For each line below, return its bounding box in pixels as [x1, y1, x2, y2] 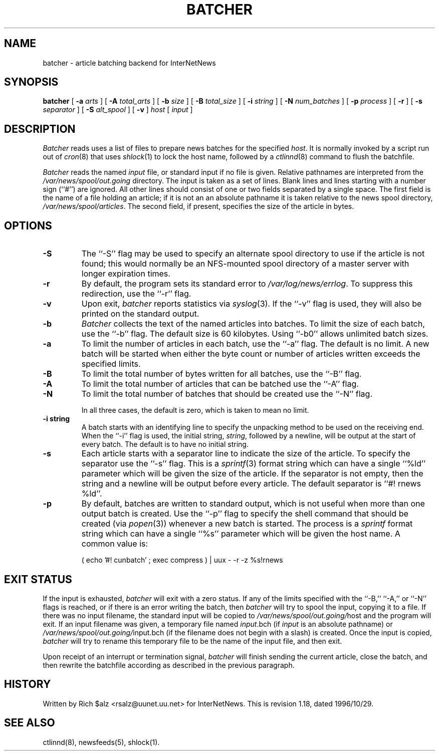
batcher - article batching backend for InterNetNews [43, 58, 216, 67]
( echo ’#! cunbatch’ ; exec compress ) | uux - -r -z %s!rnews [81, 556, 283, 565]
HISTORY [4, 678, 51, 691]
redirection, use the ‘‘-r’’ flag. [81, 289, 191, 299]
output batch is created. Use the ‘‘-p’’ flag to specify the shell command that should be [81, 509, 408, 519]
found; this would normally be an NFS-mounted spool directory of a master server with [81, 259, 409, 269]
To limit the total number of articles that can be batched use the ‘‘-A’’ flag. [81, 379, 359, 389]
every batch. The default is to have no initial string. [81, 440, 249, 449]
